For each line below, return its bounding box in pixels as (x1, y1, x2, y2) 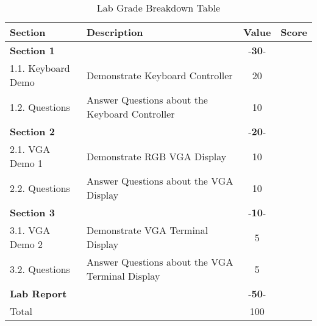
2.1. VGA (10, 142, 51, 156)
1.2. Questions (10, 99, 70, 114)
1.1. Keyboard (10, 61, 70, 75)
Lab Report (10, 286, 67, 300)
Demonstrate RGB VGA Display (87, 149, 227, 163)
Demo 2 (10, 237, 43, 251)
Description (87, 25, 143, 39)
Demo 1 (10, 156, 43, 170)
